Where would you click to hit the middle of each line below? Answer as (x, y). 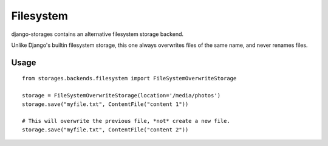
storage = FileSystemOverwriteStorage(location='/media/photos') (121, 96)
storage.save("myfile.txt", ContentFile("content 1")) (105, 104)
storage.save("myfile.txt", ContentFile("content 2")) (105, 130)
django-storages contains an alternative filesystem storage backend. (97, 34)
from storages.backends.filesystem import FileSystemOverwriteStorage (129, 78)
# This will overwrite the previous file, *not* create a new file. (126, 121)
